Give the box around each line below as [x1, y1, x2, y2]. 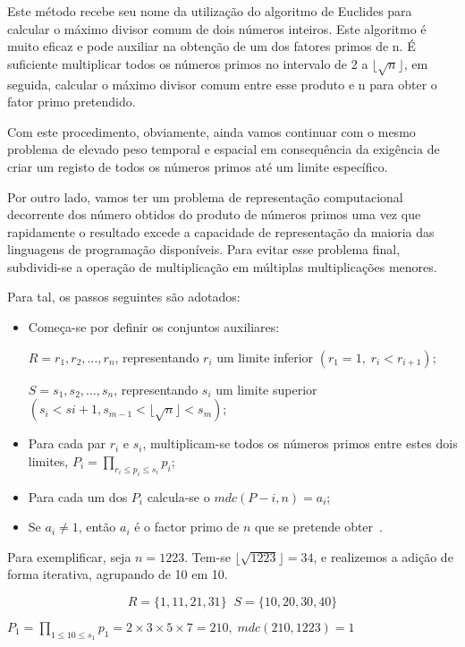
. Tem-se [184, 547, 231, 566]
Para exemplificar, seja [7, 547, 131, 566]
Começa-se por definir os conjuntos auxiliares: [28, 318, 280, 336]
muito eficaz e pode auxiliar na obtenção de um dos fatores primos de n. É [7, 37, 416, 55]
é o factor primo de [134, 517, 240, 536]
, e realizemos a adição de [313, 547, 453, 566]
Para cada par [28, 434, 106, 453]
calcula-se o [147, 487, 210, 506]
